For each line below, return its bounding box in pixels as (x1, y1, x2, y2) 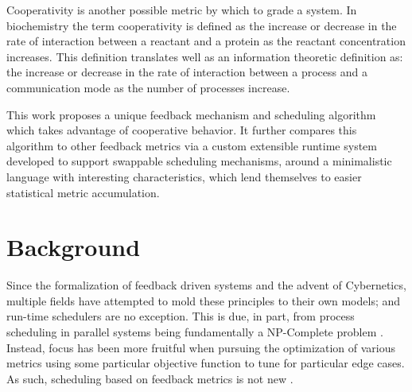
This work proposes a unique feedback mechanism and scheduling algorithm (6, 106, 376, 122)
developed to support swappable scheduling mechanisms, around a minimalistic (6, 153, 392, 169)
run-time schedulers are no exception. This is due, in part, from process (6, 308, 355, 324)
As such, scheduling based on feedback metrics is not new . (6, 370, 293, 386)
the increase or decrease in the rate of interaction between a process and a (6, 64, 367, 80)
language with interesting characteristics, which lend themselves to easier (6, 168, 362, 184)
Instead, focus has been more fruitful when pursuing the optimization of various (6, 339, 396, 355)
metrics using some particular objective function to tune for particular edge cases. (6, 355, 405, 371)
